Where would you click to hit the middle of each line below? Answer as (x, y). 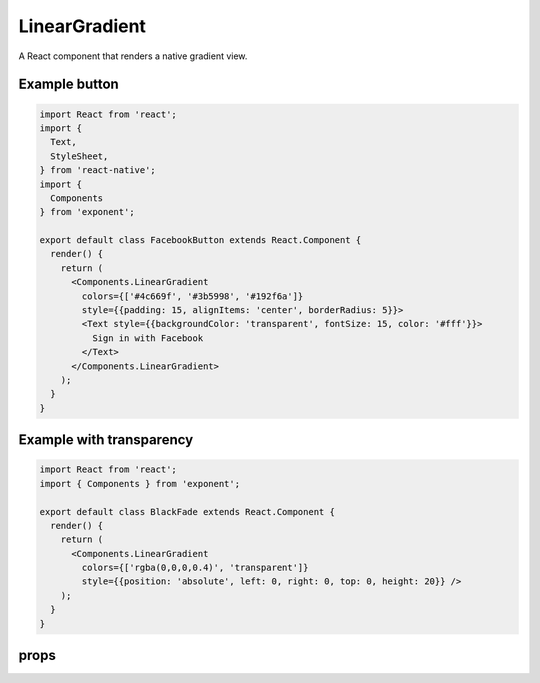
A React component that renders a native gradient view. (133, 56)
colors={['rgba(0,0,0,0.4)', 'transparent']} (195, 568)
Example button (68, 84)
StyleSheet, (79, 156)
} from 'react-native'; (98, 170)
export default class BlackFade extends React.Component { (187, 511)
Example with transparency (106, 440)
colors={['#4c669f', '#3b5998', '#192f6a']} (192, 296)
